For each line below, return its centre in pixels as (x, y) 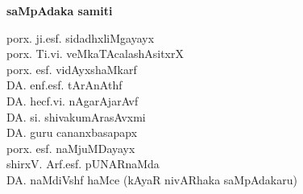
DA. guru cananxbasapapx (72, 132)
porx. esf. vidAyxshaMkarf (72, 69)
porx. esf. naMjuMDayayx (71, 148)
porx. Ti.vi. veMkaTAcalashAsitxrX (95, 54)
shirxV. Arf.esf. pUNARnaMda (83, 164)
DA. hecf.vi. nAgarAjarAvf (73, 100)
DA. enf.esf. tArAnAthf (64, 85)
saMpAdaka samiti (60, 10)
